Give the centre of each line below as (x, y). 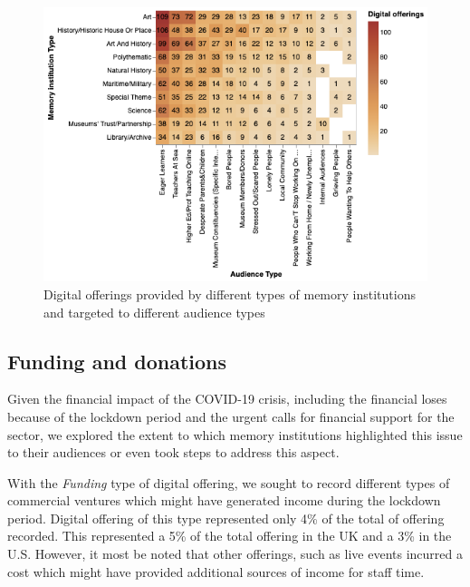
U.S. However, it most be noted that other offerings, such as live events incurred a (235, 554)
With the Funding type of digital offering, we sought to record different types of (229, 482)
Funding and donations (117, 361)
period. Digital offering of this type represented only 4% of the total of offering (226, 518)
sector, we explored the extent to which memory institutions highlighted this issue (235, 434)
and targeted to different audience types (154, 312)
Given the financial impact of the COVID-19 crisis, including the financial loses (227, 399)
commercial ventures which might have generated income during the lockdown (224, 500)
